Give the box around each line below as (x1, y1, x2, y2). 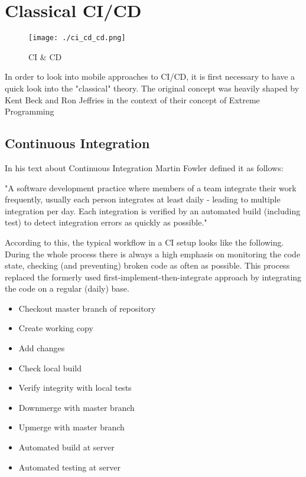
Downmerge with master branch (18, 401, 135, 413)
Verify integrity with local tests (18, 381, 132, 394)
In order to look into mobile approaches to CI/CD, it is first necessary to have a (5, 70, 295, 83)
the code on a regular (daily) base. (5, 282, 129, 295)
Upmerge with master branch (18, 421, 125, 433)
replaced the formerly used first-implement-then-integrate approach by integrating (5, 270, 302, 283)
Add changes (18, 342, 65, 354)
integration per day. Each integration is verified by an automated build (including (5, 204, 301, 217)
